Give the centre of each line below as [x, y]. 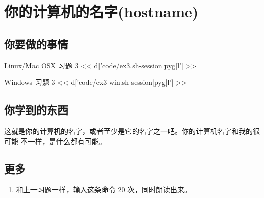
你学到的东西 [36, 110]
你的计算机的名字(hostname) [102, 11]
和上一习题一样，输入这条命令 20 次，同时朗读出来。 [104, 190]
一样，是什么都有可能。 [67, 141]
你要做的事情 [36, 44]
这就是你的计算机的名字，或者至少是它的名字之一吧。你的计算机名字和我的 [128, 131]
